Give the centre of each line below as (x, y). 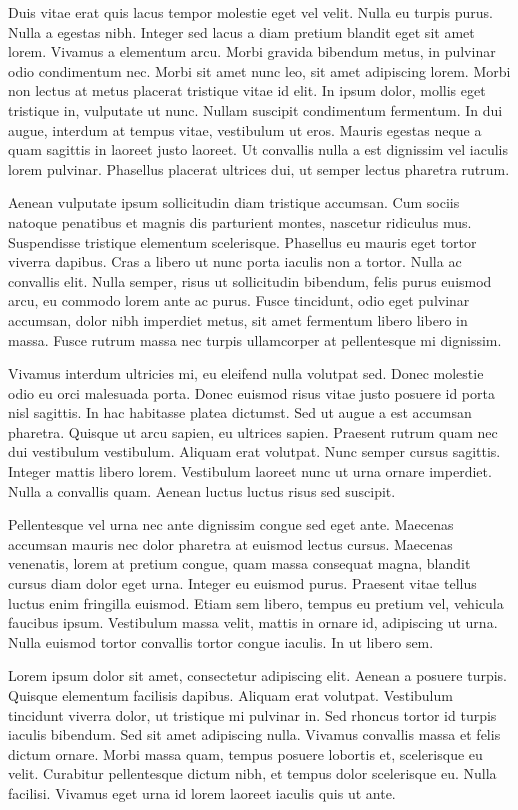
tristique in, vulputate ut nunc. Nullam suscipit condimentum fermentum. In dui (255, 109)
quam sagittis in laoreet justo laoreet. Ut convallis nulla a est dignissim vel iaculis (258, 149)
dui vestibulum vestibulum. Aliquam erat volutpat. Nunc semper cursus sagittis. (254, 451)
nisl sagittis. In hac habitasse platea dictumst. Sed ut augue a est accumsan (240, 412)
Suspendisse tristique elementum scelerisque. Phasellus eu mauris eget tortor (242, 241)
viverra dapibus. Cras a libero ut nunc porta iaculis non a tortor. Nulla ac (235, 261)
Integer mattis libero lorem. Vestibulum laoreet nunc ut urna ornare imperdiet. (250, 471)
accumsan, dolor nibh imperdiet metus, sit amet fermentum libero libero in (238, 319)
